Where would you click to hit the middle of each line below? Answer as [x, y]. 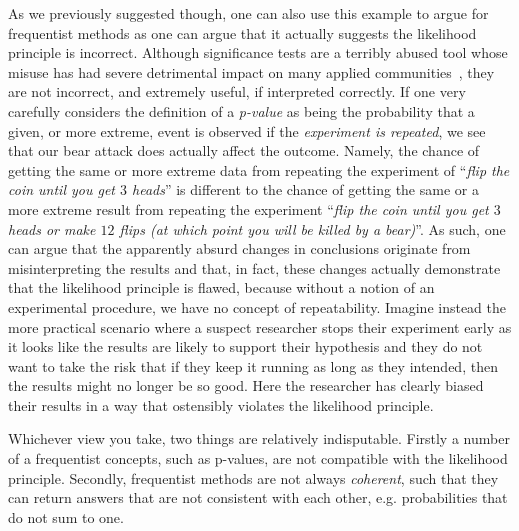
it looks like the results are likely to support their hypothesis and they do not [245, 346]
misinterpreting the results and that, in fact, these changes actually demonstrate [254, 267]
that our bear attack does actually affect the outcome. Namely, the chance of [244, 150]
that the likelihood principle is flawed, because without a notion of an [221, 287]
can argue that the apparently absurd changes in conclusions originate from [239, 248]
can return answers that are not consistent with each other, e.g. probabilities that [258, 497]
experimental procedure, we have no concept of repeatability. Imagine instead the [257, 306]
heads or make [52, 228]
